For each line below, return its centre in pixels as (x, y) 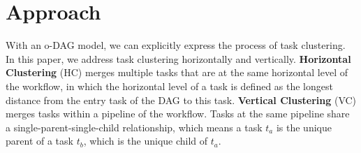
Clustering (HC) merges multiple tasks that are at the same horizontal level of (177, 72)
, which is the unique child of (146, 141)
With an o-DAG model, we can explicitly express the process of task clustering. (176, 45)
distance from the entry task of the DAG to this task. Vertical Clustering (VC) (181, 100)
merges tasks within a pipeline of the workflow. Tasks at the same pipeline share (178, 114)
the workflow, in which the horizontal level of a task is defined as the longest (169, 86)
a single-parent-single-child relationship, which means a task (134, 127)
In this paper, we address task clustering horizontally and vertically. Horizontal (178, 58)
